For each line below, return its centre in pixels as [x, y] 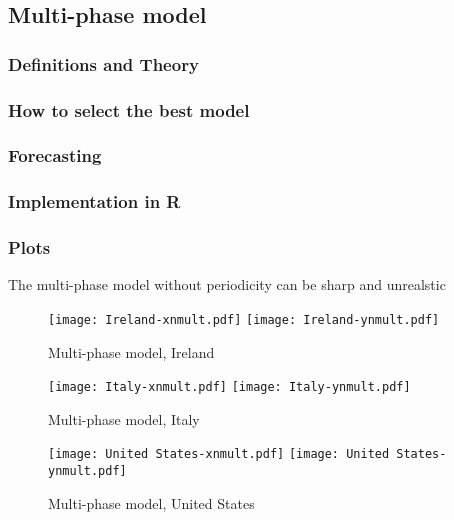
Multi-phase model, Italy [124, 418]
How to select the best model [129, 109]
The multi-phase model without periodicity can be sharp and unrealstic [227, 284]
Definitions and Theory [103, 63]
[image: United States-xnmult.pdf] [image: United [219, 454]
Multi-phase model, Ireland [131, 351]
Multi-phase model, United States [151, 502]
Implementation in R [94, 201]
